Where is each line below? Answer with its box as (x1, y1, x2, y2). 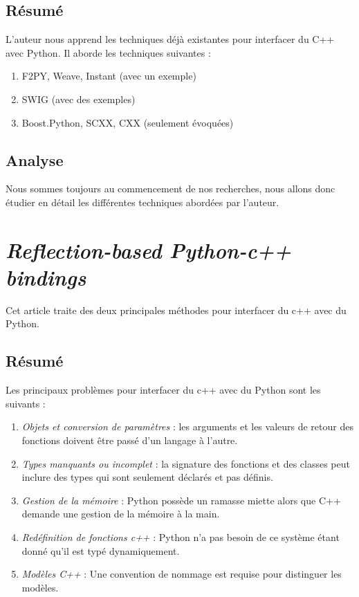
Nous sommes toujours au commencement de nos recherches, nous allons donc (6, 181, 335, 196)
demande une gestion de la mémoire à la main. (21, 506, 220, 521)
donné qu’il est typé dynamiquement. (21, 543, 180, 558)
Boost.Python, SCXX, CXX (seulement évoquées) (21, 115, 234, 129)
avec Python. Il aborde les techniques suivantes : (6, 45, 211, 59)
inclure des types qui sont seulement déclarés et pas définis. (21, 470, 273, 484)
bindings (6, 262, 86, 291)
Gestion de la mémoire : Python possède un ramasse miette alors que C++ (21, 493, 341, 507)
